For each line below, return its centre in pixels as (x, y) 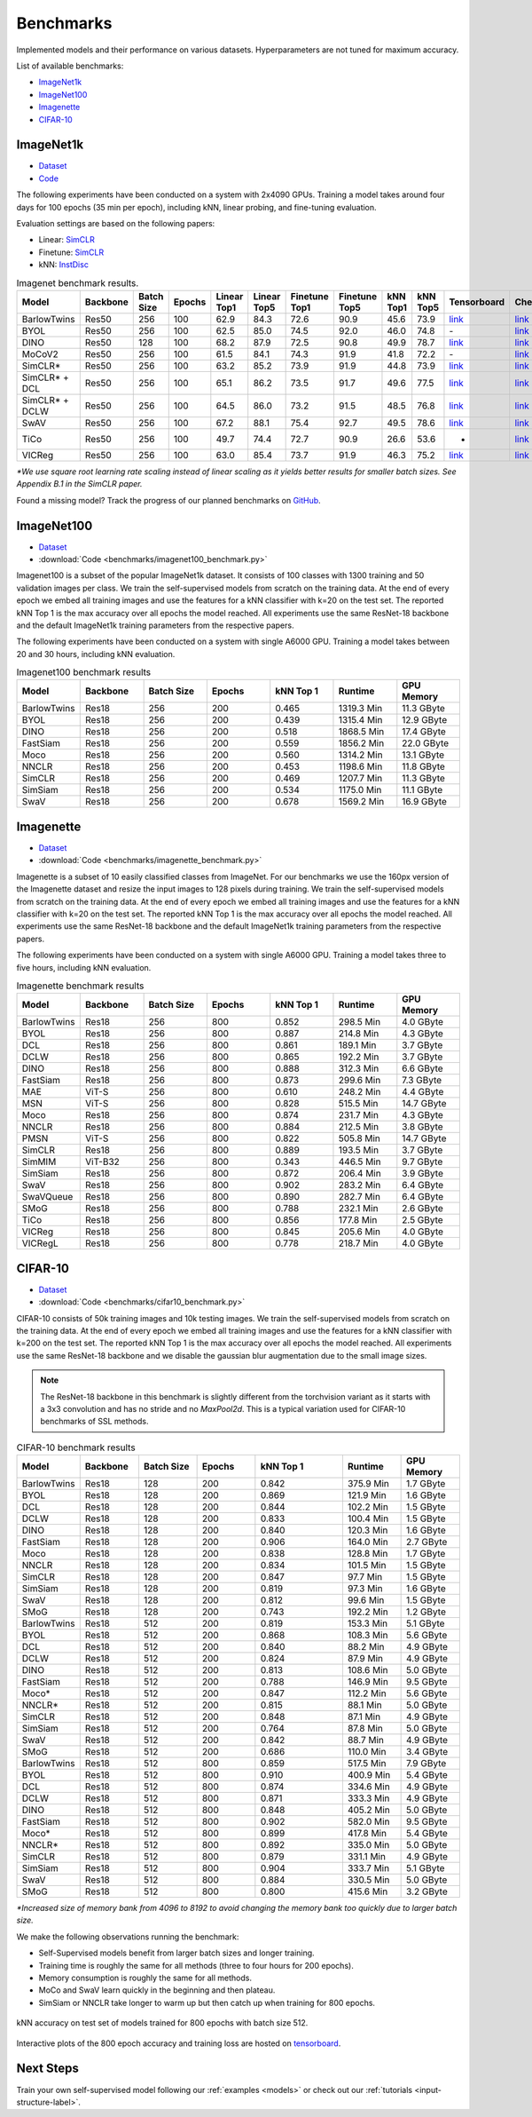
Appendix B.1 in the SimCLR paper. (79, 484)
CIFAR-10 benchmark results (76, 1447)
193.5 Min (359, 1150)
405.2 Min (368, 1810)
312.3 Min (359, 1068)
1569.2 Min (361, 802)
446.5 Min (360, 1162)
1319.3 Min (360, 709)
